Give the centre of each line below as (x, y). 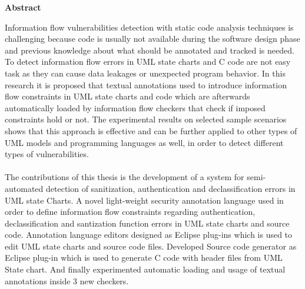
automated (24, 188)
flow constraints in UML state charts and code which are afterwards (127, 96)
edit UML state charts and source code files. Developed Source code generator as (151, 246)
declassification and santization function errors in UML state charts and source (147, 223)
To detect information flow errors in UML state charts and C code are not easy (148, 62)
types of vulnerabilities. (47, 154)
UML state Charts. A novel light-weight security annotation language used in (144, 200)
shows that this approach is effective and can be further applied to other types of (151, 130)
